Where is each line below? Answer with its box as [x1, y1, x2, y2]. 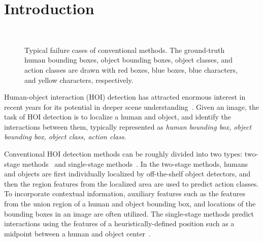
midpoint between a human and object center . [4, 228, 151, 238]
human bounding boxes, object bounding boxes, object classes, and [24, 54, 233, 65]
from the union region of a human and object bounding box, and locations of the [4, 198, 256, 209]
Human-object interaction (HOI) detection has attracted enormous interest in [4, 92, 246, 102]
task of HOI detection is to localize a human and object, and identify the [4, 111, 231, 122]
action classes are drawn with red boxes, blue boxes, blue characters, [24, 64, 238, 75]
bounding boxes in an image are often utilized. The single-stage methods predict [4, 208, 254, 219]
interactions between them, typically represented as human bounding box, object [4, 121, 252, 132]
